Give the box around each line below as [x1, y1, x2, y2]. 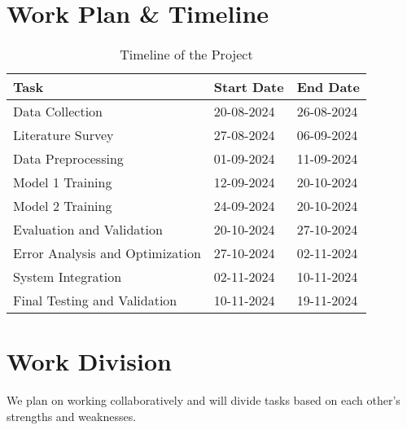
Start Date [213, 77, 284, 97]
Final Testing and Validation [13, 291, 177, 310]
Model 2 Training [13, 196, 112, 216]
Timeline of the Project [120, 45, 253, 64]
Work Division [7, 344, 172, 378]
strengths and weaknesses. [7, 407, 137, 424]
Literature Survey [13, 125, 114, 145]
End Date [296, 77, 360, 97]
